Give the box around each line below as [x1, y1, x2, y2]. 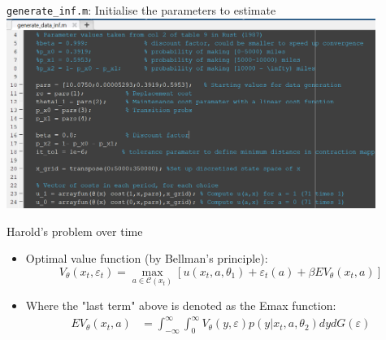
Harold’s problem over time [7, 222, 143, 239]
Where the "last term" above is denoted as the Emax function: [25, 297, 336, 314]
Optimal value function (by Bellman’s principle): [25, 250, 268, 267]
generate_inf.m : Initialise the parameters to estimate [7, 2, 276, 18]
